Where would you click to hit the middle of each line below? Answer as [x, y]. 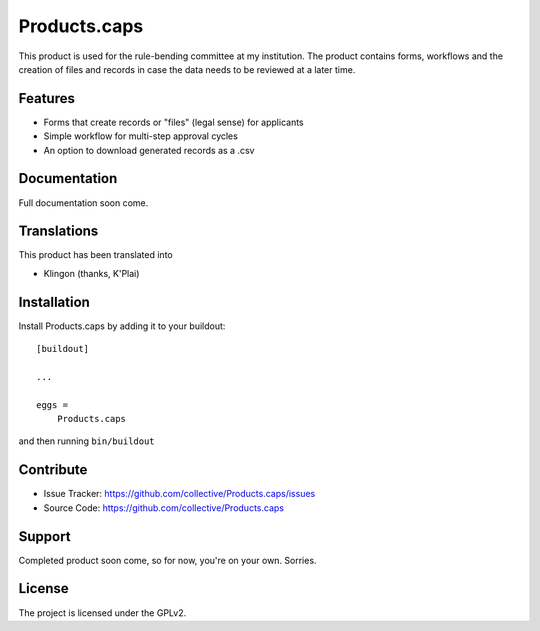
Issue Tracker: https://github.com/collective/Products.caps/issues [179, 494]
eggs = [52, 404]
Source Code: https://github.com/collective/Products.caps [164, 507]
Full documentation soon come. [83, 202]
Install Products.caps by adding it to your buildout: [122, 326]
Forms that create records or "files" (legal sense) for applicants [173, 122]
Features [46, 98]
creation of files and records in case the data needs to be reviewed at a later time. [187, 69]
